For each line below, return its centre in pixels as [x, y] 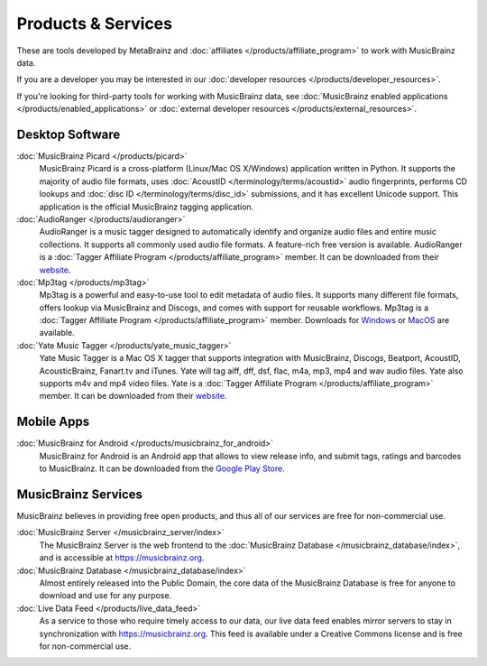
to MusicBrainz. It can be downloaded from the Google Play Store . [162, 468]
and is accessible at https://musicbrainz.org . [122, 558]
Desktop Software [69, 134]
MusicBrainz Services [80, 494]
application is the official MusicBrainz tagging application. [147, 207]
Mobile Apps [53, 422]
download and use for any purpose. [106, 596]
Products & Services [95, 23]
